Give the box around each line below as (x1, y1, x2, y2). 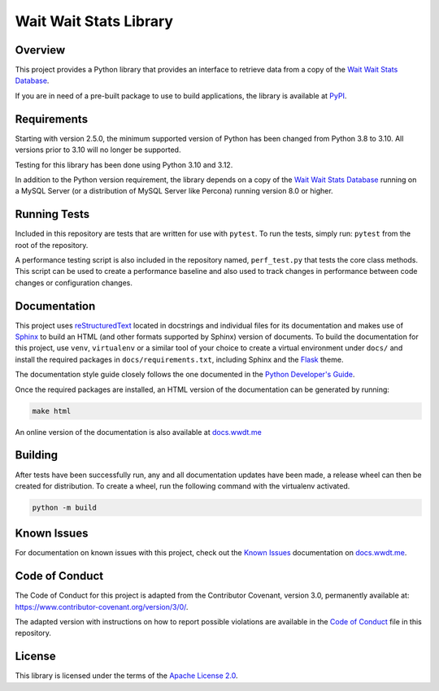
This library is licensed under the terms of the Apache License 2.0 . (15, 671, 238, 680)
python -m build (32, 502, 98, 512)
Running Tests (15, 207, 89, 221)
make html (32, 406, 72, 415)
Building (15, 448, 59, 463)
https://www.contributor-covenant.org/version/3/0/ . (15, 602, 189, 611)
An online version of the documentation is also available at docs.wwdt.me (15, 427, 262, 437)
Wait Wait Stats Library (15, 12, 174, 30)
